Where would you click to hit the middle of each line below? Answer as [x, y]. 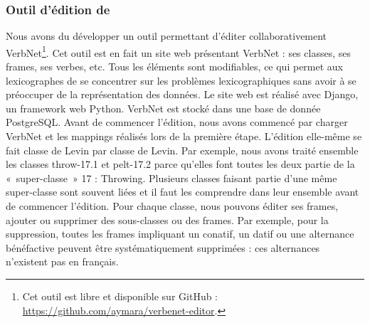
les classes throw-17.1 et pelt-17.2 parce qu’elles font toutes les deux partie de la [180, 164]
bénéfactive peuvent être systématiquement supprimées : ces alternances [163, 247]
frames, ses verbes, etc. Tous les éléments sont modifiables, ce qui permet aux [174, 67]
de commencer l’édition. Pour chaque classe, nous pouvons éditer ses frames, [172, 206]
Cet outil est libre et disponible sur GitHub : [120, 296]
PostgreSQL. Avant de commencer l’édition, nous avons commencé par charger [177, 122]
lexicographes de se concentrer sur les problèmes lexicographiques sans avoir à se [181, 80]
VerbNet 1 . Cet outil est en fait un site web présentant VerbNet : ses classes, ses [178, 51]
